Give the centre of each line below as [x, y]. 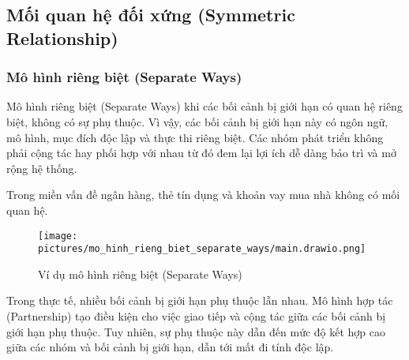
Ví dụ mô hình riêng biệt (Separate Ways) [140, 274]
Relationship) [62, 37]
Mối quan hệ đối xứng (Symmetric [151, 15]
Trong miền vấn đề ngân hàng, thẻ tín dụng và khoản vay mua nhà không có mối [203, 195]
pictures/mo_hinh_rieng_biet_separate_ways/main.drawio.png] [202, 249]
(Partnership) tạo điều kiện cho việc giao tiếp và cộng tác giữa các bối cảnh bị [196, 316]
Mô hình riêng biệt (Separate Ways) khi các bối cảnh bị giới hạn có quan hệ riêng [204, 106]
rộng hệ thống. [42, 168]
